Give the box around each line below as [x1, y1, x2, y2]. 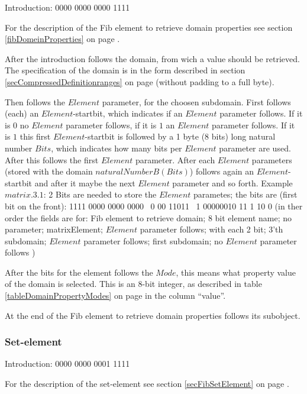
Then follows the [5, 95, 65, 108]
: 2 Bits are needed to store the [43, 188, 157, 201]
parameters [251, 153, 292, 166]
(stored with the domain [5, 165, 93, 177]
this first [20, 130, 51, 143]
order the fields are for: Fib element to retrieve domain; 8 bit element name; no [5, 211, 292, 224]
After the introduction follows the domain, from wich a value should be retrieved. [5, 52, 300, 64]
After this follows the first [5, 153, 99, 166]
